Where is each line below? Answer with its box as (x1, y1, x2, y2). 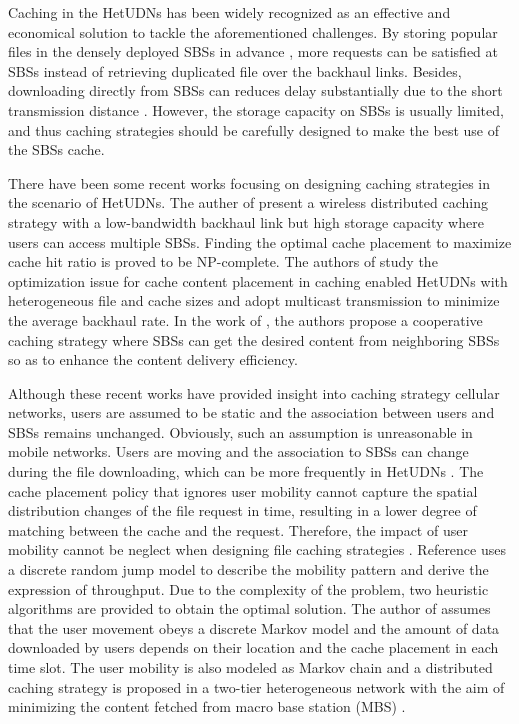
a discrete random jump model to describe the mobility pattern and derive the (8, 559, 489, 580)
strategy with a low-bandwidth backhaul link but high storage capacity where (8, 211, 484, 232)
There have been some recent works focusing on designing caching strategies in (8, 172, 491, 193)
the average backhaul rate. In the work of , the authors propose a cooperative (8, 309, 483, 330)
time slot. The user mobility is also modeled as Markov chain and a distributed (8, 657, 493, 677)
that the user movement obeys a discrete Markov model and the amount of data (8, 617, 500, 638)
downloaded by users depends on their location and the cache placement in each (8, 637, 499, 658)
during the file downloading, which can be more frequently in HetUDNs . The (8, 461, 484, 482)
